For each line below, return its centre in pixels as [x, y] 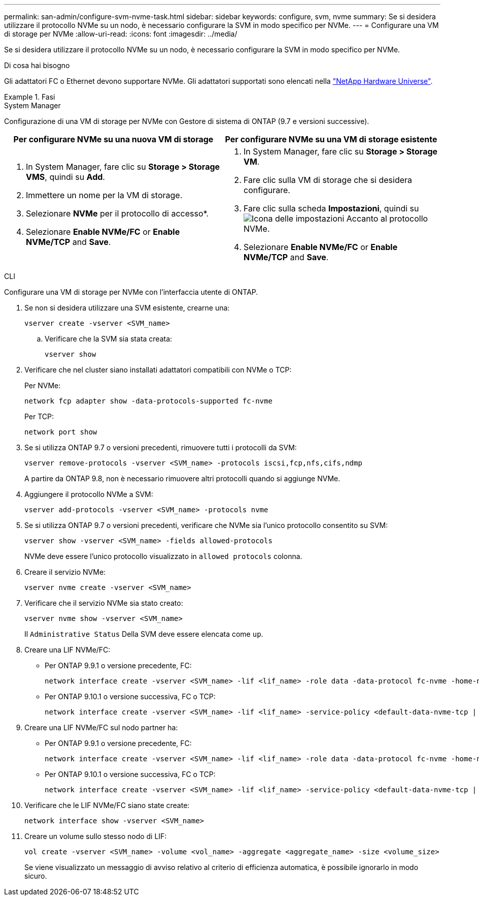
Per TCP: [39, 416]
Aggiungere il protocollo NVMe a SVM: [89, 494]
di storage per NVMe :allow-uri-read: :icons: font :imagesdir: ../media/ [121, 34]
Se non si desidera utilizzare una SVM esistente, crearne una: [127, 308]
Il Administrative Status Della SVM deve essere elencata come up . [144, 634]
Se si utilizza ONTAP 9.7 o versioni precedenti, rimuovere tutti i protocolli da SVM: [161, 447]
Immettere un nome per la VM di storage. [104, 195]
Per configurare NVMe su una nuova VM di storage [113, 139]
